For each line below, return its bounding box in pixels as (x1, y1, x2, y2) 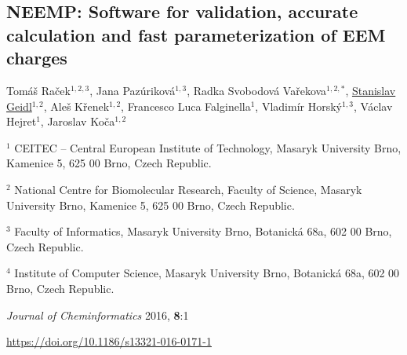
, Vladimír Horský (255, 97, 342, 114)
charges (6, 46, 67, 70)
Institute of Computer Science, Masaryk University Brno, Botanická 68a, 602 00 (14, 265, 400, 281)
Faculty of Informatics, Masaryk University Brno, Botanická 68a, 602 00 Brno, (14, 223, 392, 240)
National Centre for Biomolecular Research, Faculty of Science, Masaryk (14, 181, 362, 197)
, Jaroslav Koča (40, 113, 115, 130)
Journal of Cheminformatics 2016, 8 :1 (6, 306, 189, 323)
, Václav (353, 97, 393, 114)
